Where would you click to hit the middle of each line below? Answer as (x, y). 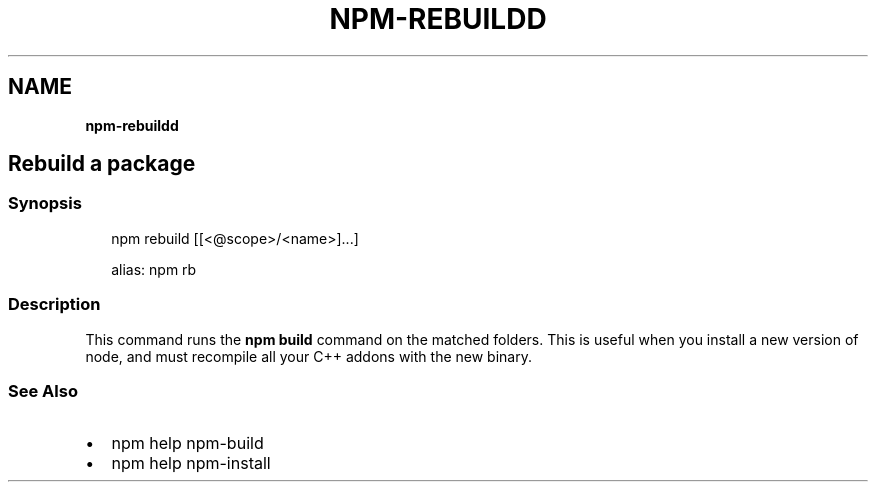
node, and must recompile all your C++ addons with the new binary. (308, 356)
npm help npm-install (191, 463)
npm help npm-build (187, 443)
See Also (43, 390)
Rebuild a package (102, 164)
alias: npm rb (154, 269)
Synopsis (45, 203)
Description (54, 304)
